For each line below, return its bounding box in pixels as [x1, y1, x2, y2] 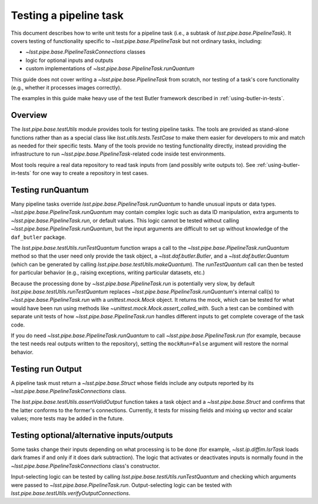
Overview [11, 110, 48, 120]
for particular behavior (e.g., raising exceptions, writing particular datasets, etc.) [11, 269, 206, 276]
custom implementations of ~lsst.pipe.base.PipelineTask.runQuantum [25, 65, 195, 72]
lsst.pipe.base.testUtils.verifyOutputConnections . [11, 490, 131, 497]
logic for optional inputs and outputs [25, 57, 114, 64]
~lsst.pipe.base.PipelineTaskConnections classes [25, 48, 145, 55]
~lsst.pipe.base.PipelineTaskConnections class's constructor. [11, 462, 160, 469]
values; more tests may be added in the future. [11, 415, 124, 422]
